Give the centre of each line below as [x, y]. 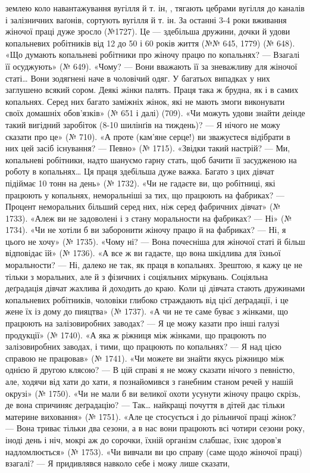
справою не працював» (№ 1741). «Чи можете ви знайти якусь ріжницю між [145, 358]
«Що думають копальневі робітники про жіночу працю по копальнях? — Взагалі [153, 55]
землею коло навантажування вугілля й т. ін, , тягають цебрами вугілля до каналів [155, 8]
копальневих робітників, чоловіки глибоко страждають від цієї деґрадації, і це [147, 299]
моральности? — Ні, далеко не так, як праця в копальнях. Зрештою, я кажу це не [154, 265]
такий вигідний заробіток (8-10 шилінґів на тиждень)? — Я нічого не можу [143, 124]
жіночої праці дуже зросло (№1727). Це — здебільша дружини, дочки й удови [148, 31]
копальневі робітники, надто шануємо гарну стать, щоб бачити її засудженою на [151, 159]
